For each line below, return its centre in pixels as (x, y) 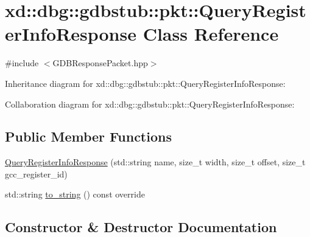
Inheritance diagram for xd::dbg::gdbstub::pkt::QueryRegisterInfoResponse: (145, 83)
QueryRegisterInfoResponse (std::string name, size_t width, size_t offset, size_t (155, 162)
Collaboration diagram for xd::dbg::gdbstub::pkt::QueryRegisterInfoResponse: (150, 104)
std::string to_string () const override (75, 194)
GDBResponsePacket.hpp (100, 63)
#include (22, 63)
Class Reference (211, 34)
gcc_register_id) (36, 173)
